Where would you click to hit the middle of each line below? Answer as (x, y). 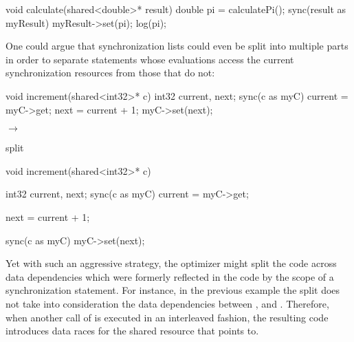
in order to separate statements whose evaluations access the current (150, 59)
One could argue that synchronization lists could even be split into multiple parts (177, 46)
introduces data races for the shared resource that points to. (132, 331)
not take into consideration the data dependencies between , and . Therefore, (167, 303)
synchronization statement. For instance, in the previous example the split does (173, 290)
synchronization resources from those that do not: (110, 73)
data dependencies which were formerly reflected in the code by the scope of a (170, 276)
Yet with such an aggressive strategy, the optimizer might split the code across (171, 263)
